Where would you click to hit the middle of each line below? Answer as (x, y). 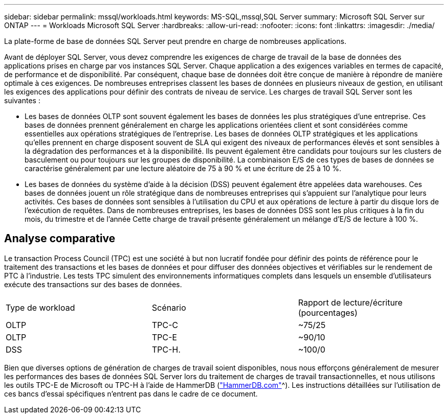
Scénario (169, 307)
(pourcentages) (328, 312)
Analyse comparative (60, 239)
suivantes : (22, 100)
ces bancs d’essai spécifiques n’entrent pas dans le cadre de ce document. (131, 393)
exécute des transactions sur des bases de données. (93, 284)
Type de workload (40, 307)
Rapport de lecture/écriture (350, 302)
